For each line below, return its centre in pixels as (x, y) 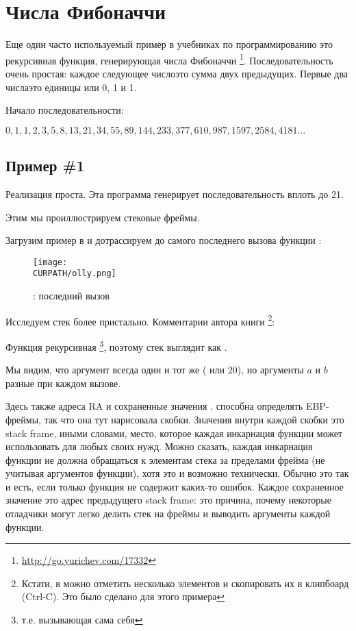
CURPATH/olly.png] (75, 274)
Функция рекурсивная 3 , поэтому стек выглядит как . (116, 345)
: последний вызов (71, 296)
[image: (50, 262)
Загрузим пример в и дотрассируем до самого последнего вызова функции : (164, 240)
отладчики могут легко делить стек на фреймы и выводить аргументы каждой (168, 514)
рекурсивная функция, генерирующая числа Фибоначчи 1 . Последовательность (169, 59)
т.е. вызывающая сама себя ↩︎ (82, 620)
